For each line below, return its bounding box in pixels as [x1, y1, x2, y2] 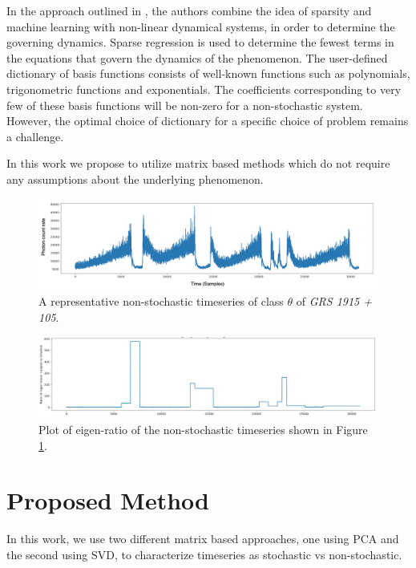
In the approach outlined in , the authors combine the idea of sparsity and [6, 2, 372, 18]
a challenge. [6, 128, 64, 144]
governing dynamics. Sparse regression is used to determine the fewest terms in [6, 34, 394, 51]
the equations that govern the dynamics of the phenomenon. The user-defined [6, 49, 388, 66]
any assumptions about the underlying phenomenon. [6, 170, 264, 187]
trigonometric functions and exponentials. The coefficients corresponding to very [6, 80, 402, 97]
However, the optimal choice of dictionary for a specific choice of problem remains [6, 112, 409, 129]
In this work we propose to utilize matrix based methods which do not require [6, 155, 390, 172]
